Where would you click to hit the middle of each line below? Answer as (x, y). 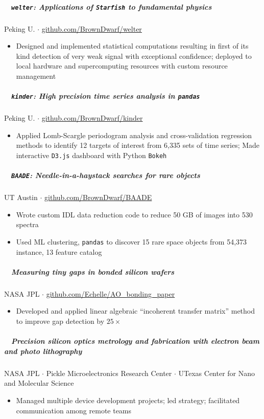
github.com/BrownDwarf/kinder (92, 118)
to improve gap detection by (60, 321)
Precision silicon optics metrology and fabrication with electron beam (135, 341)
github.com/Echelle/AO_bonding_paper (111, 293)
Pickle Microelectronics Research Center (109, 373)
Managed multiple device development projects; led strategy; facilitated (128, 400)
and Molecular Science (39, 383)
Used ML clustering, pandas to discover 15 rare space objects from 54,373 (131, 242)
